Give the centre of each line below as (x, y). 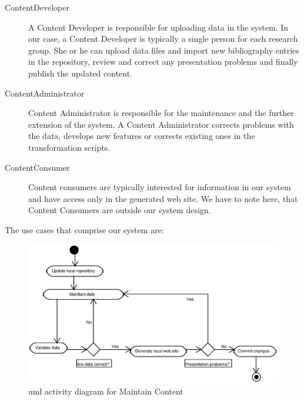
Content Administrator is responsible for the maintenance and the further (161, 113)
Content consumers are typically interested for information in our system (160, 187)
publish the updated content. (81, 73)
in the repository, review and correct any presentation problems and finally (163, 62)
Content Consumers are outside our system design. (120, 210)
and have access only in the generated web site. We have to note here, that (163, 198)
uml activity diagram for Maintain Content (106, 391)
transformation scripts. (69, 147)
